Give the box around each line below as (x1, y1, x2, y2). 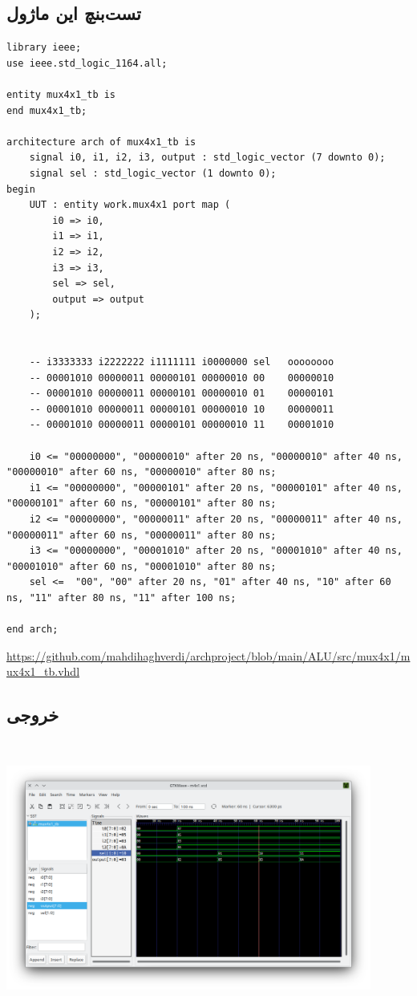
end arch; (6, 624, 59, 636)
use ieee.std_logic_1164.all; (6, 57, 168, 69)
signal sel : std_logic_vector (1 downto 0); (29, 167, 277, 179)
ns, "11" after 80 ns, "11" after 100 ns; (6, 592, 237, 604)
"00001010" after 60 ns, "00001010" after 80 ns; (6, 560, 277, 572)
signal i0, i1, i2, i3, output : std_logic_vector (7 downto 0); (29, 152, 386, 164)
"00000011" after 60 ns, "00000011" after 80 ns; (6, 529, 277, 541)
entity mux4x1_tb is (6, 88, 116, 100)
